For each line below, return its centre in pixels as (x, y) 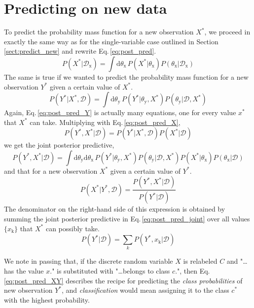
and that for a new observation (51, 170)
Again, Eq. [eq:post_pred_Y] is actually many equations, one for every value (120, 112)
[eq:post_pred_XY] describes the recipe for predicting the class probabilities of (123, 280)
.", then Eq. (193, 271)
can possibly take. (73, 228)
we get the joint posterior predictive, (59, 145)
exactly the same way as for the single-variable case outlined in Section (111, 41)
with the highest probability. (47, 299)
